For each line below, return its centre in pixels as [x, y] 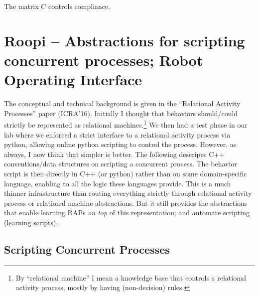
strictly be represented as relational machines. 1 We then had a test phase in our [126, 124]
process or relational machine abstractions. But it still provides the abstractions [126, 203]
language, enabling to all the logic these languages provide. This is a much [118, 183]
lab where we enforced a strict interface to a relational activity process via [117, 134]
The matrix [21, 6]
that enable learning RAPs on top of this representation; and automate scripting [127, 213]
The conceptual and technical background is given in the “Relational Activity [122, 103]
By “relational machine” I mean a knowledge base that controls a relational [131, 277]
